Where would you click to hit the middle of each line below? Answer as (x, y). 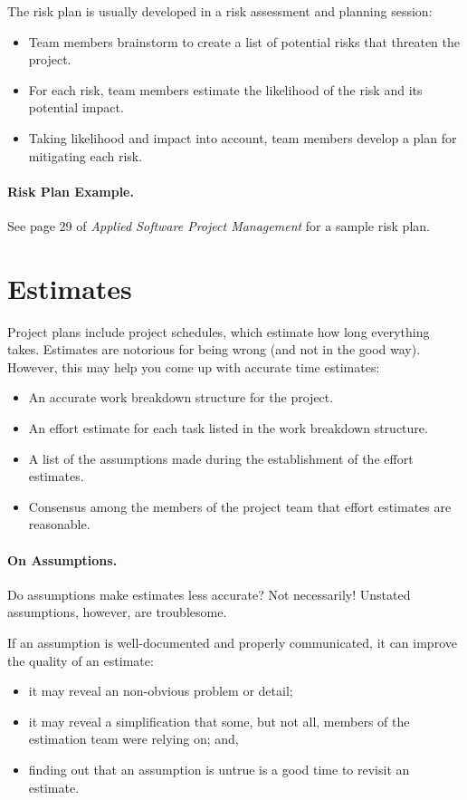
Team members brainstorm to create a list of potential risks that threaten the (244, 41)
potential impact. (76, 107)
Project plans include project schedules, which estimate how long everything (219, 331)
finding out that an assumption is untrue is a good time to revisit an (219, 769)
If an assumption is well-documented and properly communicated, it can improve (232, 642)
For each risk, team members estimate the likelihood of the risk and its (225, 89)
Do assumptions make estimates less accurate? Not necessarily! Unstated (209, 594)
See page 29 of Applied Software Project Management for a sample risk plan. (219, 225)
